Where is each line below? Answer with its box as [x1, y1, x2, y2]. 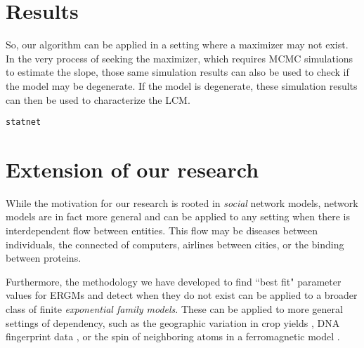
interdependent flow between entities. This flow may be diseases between [6, 223, 318, 238]
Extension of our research [6, 154, 259, 183]
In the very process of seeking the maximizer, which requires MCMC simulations [6, 51, 353, 65]
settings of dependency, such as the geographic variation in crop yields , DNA [6, 315, 340, 330]
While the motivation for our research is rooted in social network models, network [6, 195, 358, 210]
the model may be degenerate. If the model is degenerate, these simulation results [6, 78, 358, 93]
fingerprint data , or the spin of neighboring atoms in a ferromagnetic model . [6, 329, 340, 344]
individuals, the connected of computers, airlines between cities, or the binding [6, 236, 344, 251]
